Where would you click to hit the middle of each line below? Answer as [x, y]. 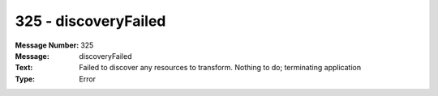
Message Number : [47, 45]
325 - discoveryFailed [90, 21]
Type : [25, 79]
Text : [24, 68]
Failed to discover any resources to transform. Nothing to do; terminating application [220, 68]
